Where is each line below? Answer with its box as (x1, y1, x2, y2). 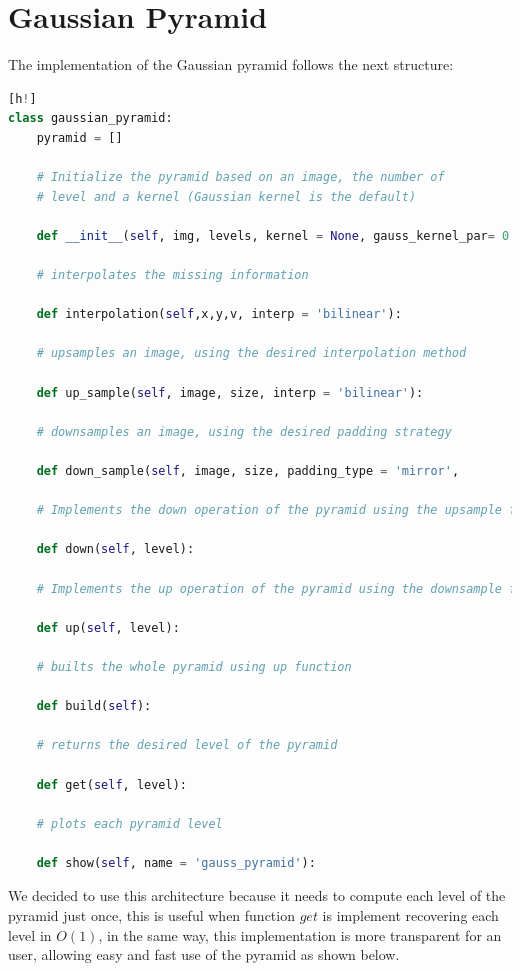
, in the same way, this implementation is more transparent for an (98, 924, 502, 945)
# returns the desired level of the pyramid (36, 738, 338, 753)
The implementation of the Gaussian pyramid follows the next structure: (8, 54, 454, 75)
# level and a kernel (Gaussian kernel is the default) (36, 189, 417, 204)
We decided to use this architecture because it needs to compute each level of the (8, 885, 506, 906)
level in (8, 924, 52, 945)
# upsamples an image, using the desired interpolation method (36, 346, 467, 361)
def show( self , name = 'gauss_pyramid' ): (36, 855, 316, 870)
